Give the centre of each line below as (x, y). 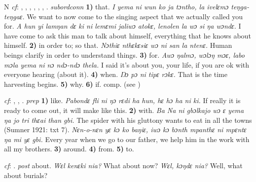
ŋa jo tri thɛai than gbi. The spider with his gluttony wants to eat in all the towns (128, 120)
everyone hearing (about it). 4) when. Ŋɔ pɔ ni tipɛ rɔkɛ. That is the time (116, 74)
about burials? (26, 175)
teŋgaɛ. (14, 16)
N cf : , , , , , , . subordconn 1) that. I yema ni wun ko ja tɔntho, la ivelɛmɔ (116, 6)
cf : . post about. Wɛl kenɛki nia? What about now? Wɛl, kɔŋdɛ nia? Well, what (123, 165)
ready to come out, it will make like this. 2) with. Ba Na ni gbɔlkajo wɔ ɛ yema (124, 110)
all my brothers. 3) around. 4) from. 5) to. (69, 149)
